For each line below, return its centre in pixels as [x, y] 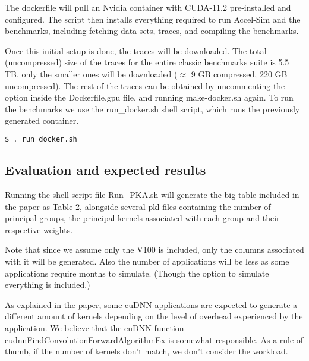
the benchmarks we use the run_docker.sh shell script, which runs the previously [152, 109]
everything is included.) [48, 285]
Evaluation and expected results [105, 170]
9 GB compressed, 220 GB [239, 73]
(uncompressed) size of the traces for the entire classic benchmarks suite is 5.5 [147, 62]
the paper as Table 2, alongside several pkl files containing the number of [138, 206]
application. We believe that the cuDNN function [94, 327]
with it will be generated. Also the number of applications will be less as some [147, 261]
